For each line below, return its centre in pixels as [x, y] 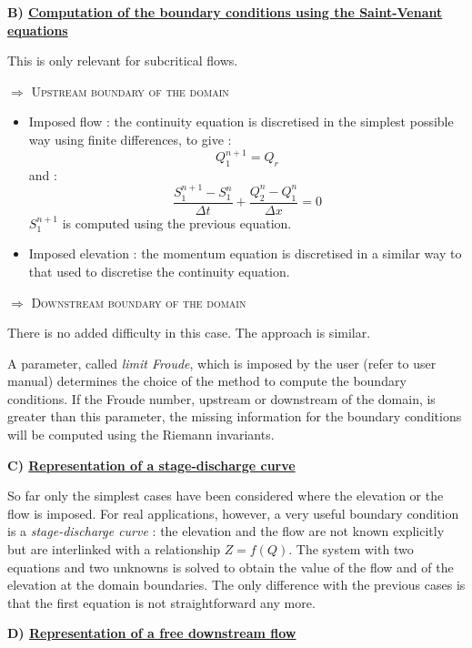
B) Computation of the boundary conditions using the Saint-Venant [225, 12]
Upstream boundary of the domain [130, 91]
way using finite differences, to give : [130, 139]
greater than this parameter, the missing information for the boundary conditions [235, 416]
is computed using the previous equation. [177, 223]
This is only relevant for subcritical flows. [123, 61]
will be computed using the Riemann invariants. [141, 435]
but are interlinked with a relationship [114, 549]
